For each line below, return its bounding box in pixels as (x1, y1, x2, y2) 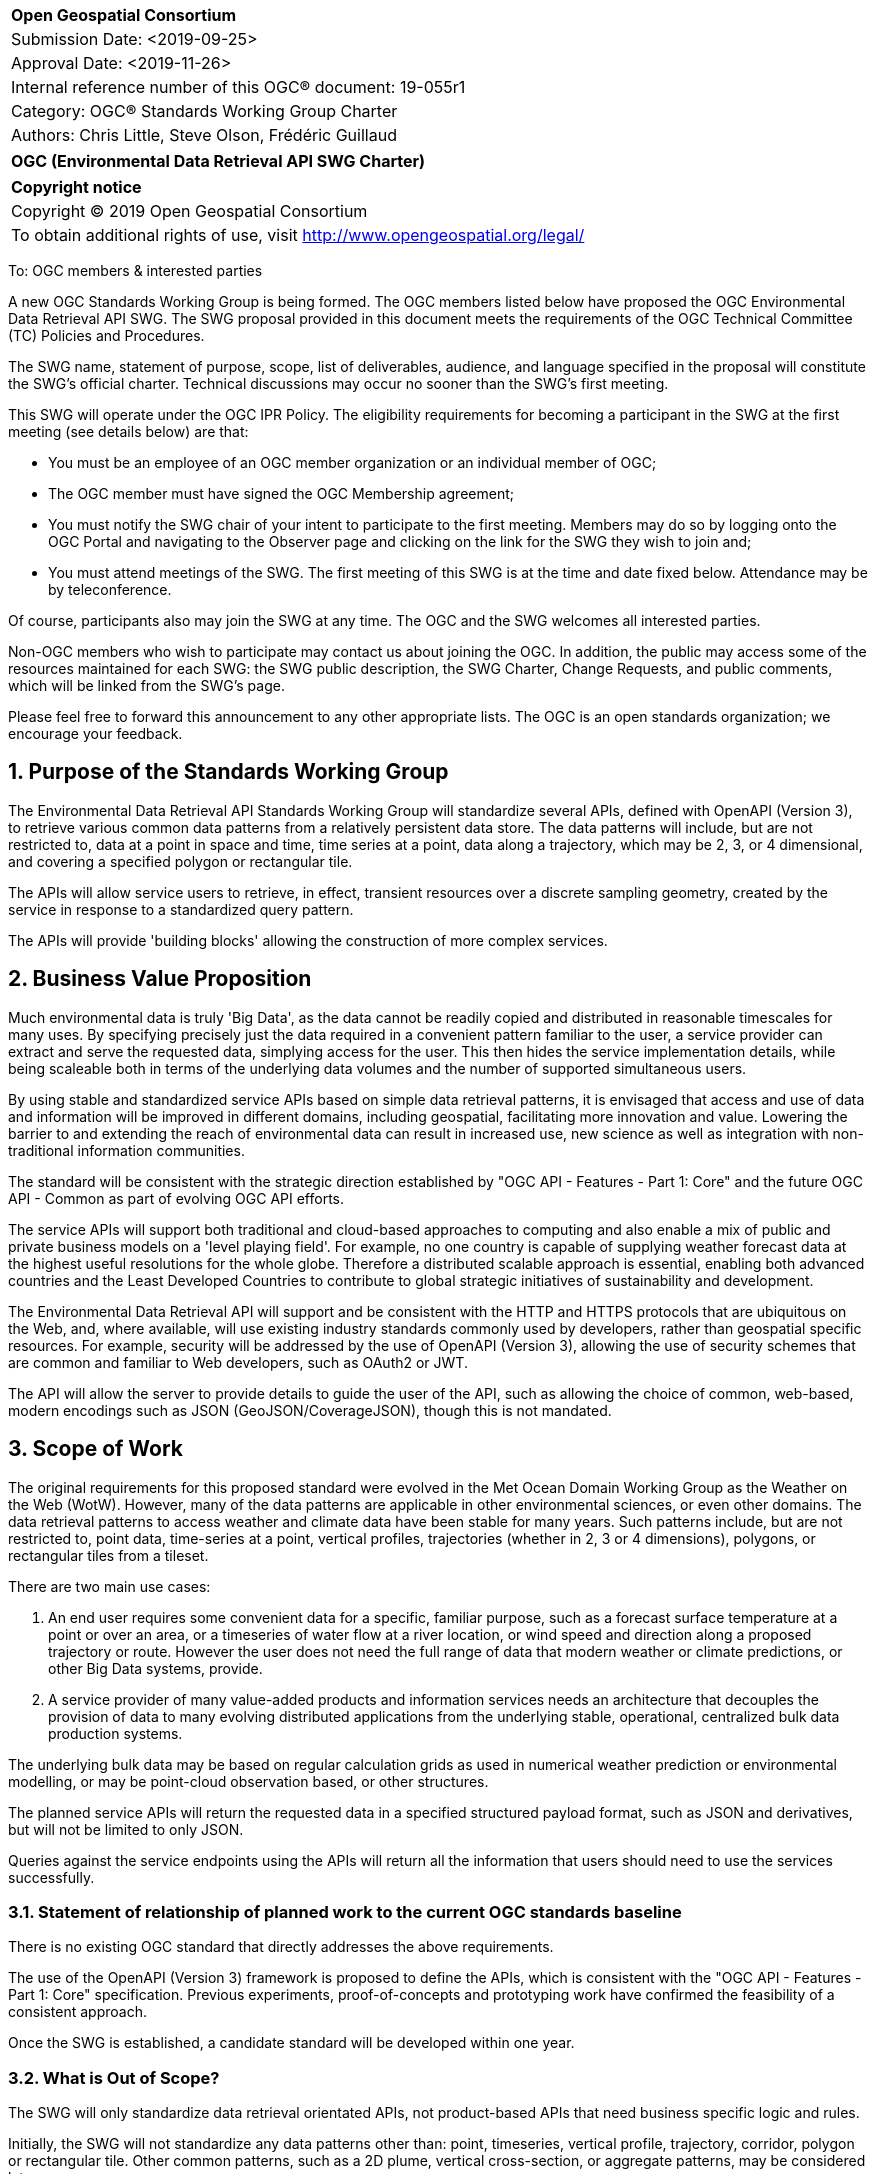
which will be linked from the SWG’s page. (8, 677, 285, 694)
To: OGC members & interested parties (8, 262, 263, 279)
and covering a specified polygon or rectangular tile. (8, 852, 353, 870)
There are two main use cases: (8, 1577, 211, 1595)
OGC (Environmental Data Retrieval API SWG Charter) (11, 151, 426, 171)
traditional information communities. (8, 1141, 245, 1159)
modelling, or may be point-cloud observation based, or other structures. (8, 1772, 489, 1790)
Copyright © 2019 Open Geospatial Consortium (11, 201, 368, 221)
